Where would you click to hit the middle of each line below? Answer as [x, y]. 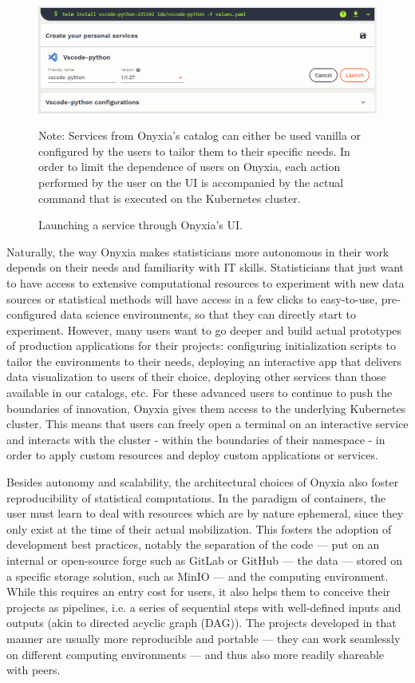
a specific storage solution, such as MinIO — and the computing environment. [198, 576]
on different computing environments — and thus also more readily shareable [196, 654]
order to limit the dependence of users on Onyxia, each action [190, 167]
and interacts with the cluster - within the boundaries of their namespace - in [196, 439]
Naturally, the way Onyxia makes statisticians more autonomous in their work [198, 251]
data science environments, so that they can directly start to [208, 314]
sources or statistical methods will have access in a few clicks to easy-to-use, [192, 298]
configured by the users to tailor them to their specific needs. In [194, 151]
